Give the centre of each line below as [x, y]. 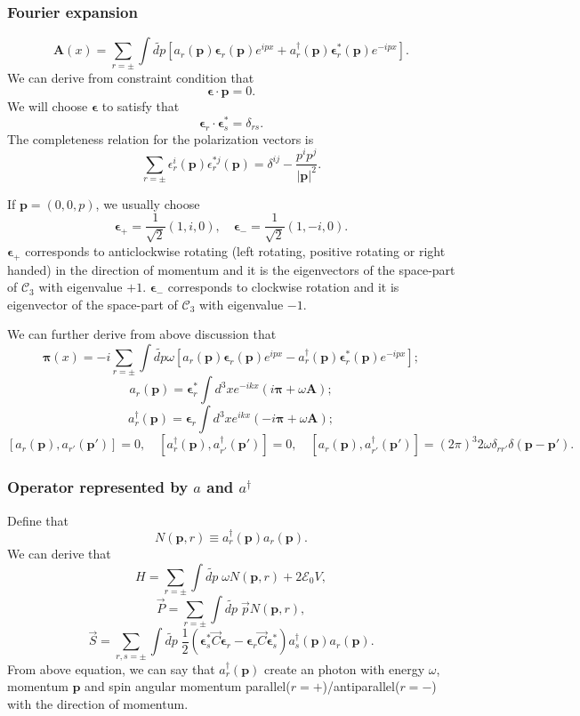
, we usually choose [148, 203]
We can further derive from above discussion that [142, 334]
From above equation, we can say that [111, 668]
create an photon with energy [344, 668]
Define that [38, 520]
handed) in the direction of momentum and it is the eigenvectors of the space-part [231, 269]
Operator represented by [98, 487]
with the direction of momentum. [98, 703]
